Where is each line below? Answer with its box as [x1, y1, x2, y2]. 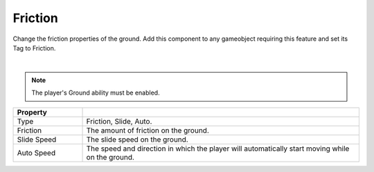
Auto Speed [17, 148, 55, 157]
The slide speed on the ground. [86, 135, 188, 144]
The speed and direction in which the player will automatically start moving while [86, 144, 350, 153]
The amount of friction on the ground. [86, 125, 209, 135]
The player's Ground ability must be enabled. [31, 88, 160, 97]
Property [17, 107, 48, 117]
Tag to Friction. [12, 44, 56, 52]
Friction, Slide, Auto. [86, 116, 152, 126]
